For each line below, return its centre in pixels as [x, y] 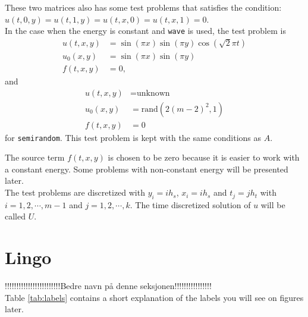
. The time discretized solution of [190, 204]
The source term [35, 157]
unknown [153, 93]
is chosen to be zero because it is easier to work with [204, 157]
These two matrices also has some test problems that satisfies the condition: [143, 7]
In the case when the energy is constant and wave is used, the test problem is [145, 31]
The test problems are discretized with [75, 192]
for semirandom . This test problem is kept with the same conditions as [133, 137]
